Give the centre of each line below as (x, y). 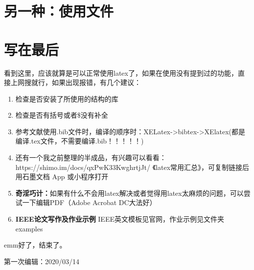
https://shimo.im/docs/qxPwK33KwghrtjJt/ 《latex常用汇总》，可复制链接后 (132, 167)
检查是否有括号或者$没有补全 (62, 115)
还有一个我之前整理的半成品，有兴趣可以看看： (91, 157)
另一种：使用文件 (59, 11)
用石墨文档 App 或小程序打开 (62, 177)
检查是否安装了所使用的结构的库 (67, 98)
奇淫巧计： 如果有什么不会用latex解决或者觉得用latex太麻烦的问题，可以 (129, 193)
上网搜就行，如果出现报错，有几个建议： (76, 82)
